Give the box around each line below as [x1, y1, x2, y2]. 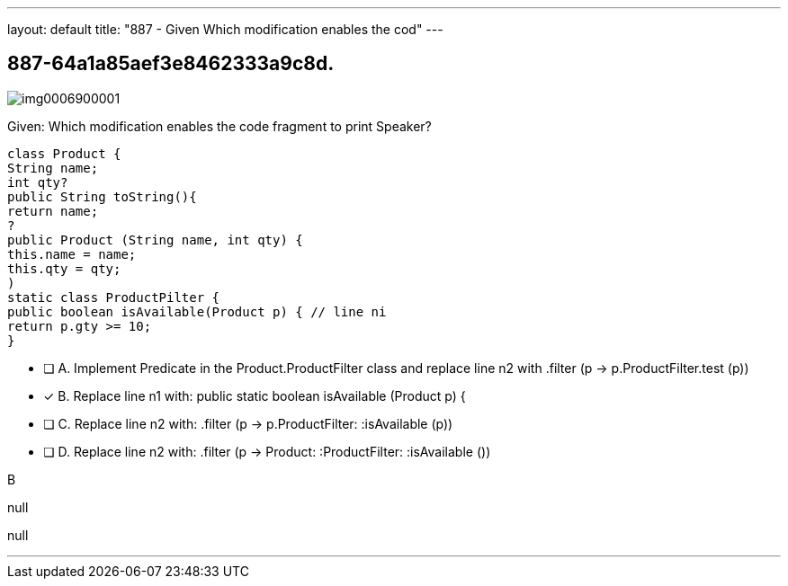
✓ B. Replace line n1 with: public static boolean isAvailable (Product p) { [43, 387, 466, 404]
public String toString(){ [7, 189, 197, 204]
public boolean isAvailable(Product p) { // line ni [7, 304, 387, 319]
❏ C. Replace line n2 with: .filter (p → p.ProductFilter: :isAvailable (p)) [43, 415, 453, 431]
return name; [7, 203, 99, 218]
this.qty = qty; [7, 261, 121, 276]
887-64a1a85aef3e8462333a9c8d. [7, 52, 335, 75]
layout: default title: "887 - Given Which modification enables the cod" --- [7, 22, 443, 37]
